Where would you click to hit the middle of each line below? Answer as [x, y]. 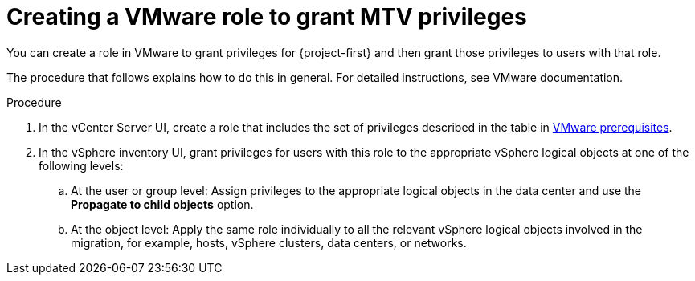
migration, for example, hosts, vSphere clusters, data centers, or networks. [269, 242]
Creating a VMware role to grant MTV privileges [267, 17]
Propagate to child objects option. [162, 204]
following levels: [81, 165]
